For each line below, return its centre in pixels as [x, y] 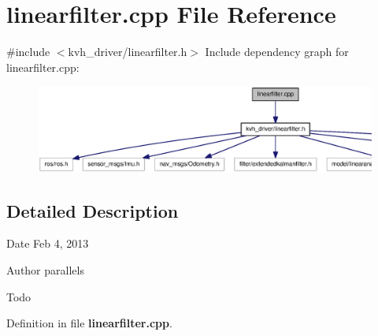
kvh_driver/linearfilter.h [128, 52]
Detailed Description [93, 210]
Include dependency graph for [277, 52]
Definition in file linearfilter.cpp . [89, 323]
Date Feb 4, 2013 [48, 243]
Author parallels [45, 270]
